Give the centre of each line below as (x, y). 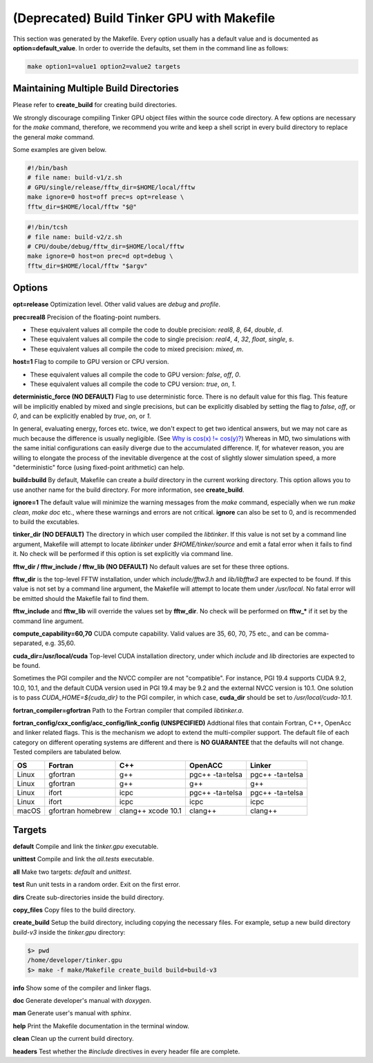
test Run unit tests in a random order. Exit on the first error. (97, 885)
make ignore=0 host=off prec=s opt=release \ (106, 197)
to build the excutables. (46, 521)
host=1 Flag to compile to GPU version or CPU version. (91, 362)
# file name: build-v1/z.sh (75, 178)
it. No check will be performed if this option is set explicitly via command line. (123, 554)
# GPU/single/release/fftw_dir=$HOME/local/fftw (111, 187)
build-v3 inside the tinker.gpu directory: (69, 932)
